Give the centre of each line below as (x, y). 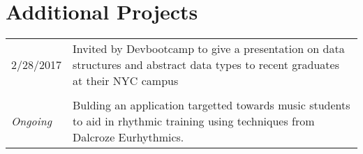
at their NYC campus (126, 81)
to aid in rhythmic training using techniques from (194, 121)
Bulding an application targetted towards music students (212, 105)
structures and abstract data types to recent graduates (206, 65)
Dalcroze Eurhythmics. (128, 137)
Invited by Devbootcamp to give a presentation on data (209, 49)
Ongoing (32, 121)
